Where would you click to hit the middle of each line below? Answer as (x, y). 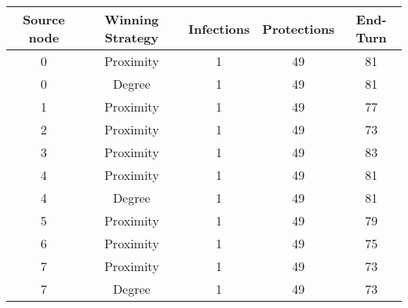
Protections (299, 28)
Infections (219, 28)
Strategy (131, 37)
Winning (132, 19)
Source (44, 19)
